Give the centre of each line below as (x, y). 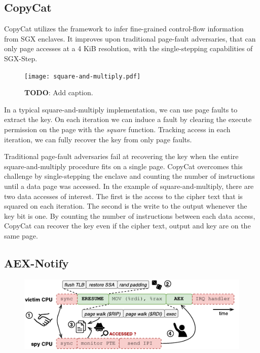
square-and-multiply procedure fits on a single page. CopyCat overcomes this (123, 166)
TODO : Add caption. (59, 92)
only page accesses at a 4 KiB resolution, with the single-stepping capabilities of (128, 48)
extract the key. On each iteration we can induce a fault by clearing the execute (128, 119)
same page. (21, 235)
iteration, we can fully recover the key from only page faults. (98, 139)
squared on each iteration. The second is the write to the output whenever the (126, 206)
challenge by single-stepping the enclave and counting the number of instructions (129, 176)
